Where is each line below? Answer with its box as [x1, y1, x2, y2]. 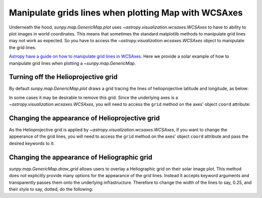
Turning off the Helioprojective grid [9, 73, 118, 81]
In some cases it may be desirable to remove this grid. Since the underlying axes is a [9, 95, 178, 100]
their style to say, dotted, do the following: [9, 186, 93, 192]
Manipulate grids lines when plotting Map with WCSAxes [9, 7, 243, 18]
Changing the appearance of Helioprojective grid [9, 114, 160, 122]
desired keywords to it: [9, 140, 55, 146]
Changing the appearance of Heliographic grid [9, 153, 152, 161]
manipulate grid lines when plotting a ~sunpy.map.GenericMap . [9, 60, 136, 66]
